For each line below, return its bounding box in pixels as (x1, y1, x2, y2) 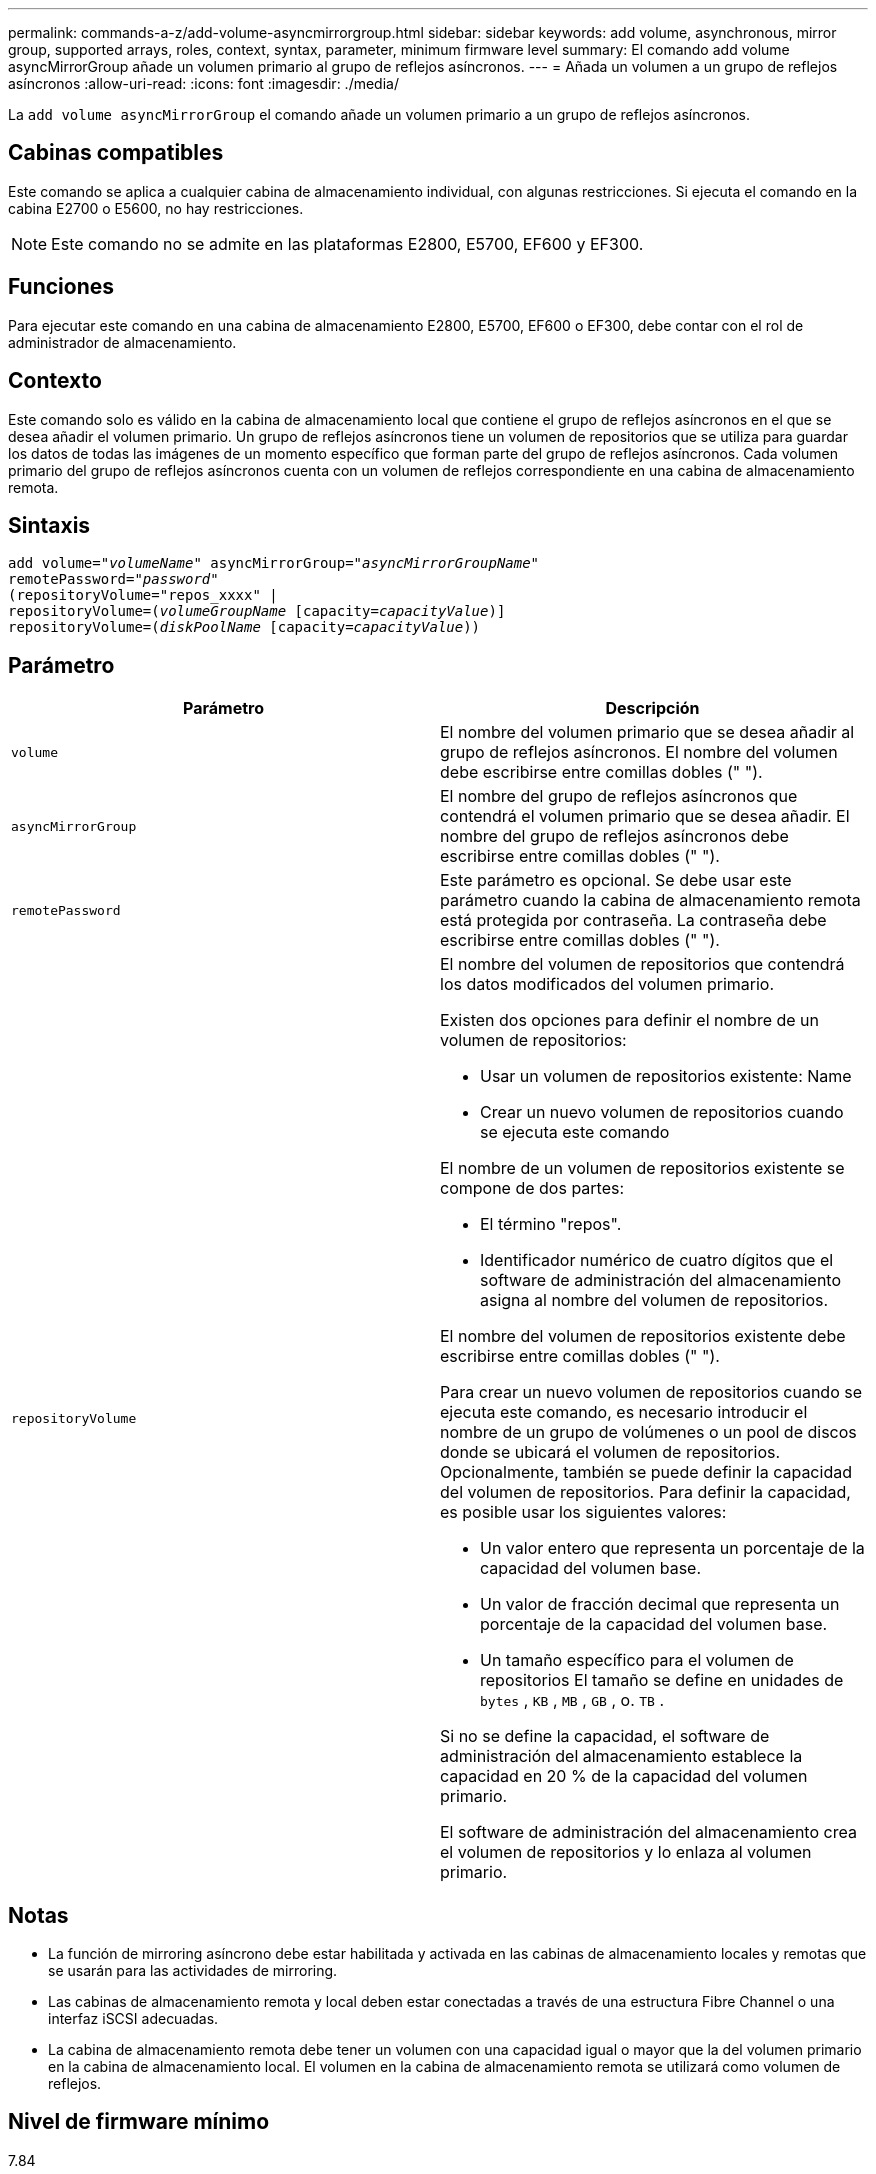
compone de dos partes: (440, 1178, 625, 1199)
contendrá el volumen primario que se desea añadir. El (440, 806, 850, 827)
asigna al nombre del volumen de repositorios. (480, 1290, 829, 1311)
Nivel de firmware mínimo (8, 2109, 270, 2135)
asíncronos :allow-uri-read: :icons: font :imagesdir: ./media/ (8, 75, 399, 92)
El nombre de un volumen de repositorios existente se (440, 1158, 845, 1179)
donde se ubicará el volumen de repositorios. (440, 1442, 781, 1463)
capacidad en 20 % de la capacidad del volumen (440, 1766, 808, 1787)
